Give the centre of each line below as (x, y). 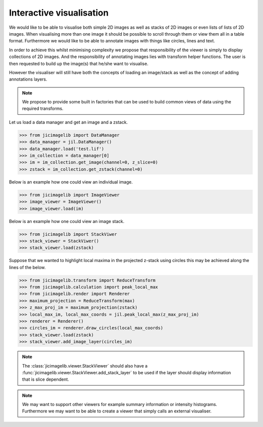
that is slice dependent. (46, 379)
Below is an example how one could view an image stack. (67, 221)
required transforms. (43, 109)
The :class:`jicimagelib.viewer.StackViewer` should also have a (85, 366)
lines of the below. (27, 267)
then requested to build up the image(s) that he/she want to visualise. (79, 63)
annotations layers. (28, 79)
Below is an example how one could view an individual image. (71, 182)
